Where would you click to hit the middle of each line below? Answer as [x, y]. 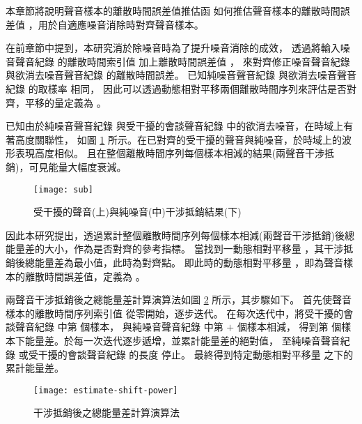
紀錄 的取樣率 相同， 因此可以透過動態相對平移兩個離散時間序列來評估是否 [176, 88]
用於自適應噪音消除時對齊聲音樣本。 [121, 24]
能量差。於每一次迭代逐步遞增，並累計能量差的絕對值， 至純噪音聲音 [182, 340]
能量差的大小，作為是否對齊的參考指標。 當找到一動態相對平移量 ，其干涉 [175, 249]
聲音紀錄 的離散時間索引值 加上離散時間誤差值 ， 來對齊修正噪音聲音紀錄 [182, 61]
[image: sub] [63, 189]
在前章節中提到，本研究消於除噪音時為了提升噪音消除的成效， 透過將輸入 [173, 48]
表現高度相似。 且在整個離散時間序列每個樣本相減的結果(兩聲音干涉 [170, 153]
